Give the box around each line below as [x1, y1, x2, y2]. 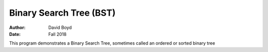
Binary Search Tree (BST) [9, 7, 116, 18]
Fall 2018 [48, 31, 67, 37]
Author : [9, 25, 26, 30]
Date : [9, 31, 21, 37]
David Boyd [48, 25, 72, 30]
